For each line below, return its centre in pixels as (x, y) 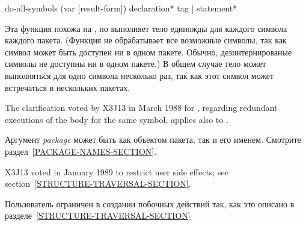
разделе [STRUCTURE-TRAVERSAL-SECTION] (98, 215)
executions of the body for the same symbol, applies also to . (117, 119)
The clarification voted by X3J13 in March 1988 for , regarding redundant (141, 108)
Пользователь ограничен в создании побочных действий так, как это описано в (150, 203)
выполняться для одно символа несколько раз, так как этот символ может (139, 75)
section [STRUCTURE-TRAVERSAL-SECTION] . (98, 184)
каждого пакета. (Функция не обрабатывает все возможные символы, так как (146, 40)
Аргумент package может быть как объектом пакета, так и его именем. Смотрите (153, 140)
